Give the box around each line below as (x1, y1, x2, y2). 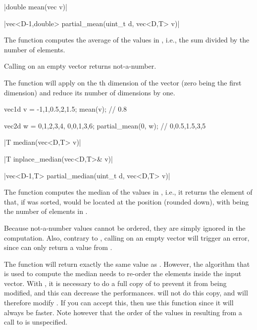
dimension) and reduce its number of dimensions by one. (4, 87, 175, 97)
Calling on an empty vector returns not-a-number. (4, 61, 156, 71)
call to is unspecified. (4, 317, 68, 327)
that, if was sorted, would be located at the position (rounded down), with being (4, 196, 249, 206)
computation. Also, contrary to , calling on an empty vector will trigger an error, (4, 232, 250, 243)
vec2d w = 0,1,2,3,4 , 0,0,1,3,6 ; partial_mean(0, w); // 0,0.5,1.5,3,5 (4, 120, 206, 130)
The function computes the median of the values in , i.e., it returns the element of (4, 187, 253, 197)
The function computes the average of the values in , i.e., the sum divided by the (4, 35, 250, 45)
